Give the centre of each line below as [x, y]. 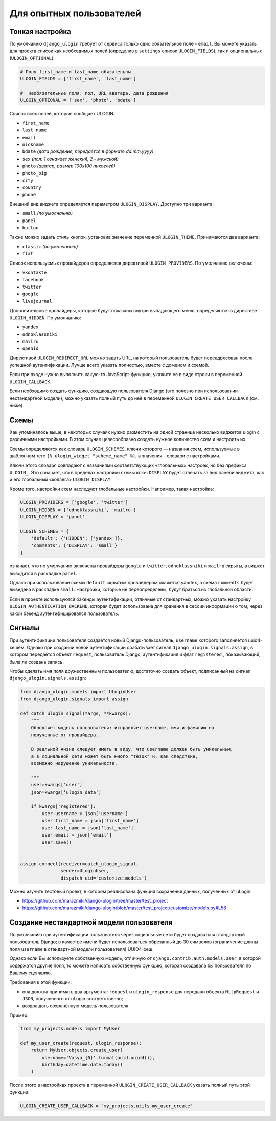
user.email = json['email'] [77, 835]
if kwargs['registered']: [63, 806]
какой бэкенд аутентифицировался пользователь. [64, 613]
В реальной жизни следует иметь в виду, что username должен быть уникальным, [132, 749]
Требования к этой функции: [41, 982]
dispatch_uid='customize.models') [104, 878]
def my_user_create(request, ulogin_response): [81, 1043]
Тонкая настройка [40, 31]
